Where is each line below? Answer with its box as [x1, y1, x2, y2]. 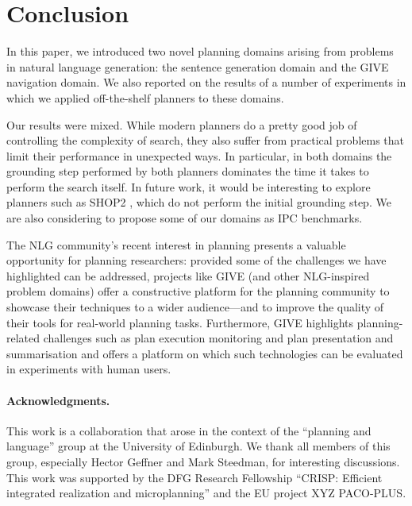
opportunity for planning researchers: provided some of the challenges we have [6, 252, 387, 268]
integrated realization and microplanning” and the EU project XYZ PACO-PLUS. [6, 485, 406, 501]
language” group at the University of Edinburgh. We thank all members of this [6, 438, 391, 454]
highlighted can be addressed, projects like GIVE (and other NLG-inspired [6, 267, 370, 284]
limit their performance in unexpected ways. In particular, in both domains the [6, 147, 392, 164]
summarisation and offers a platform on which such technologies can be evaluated [6, 345, 403, 361]
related [6, 330, 40, 346]
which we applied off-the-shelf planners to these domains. [6, 89, 284, 106]
